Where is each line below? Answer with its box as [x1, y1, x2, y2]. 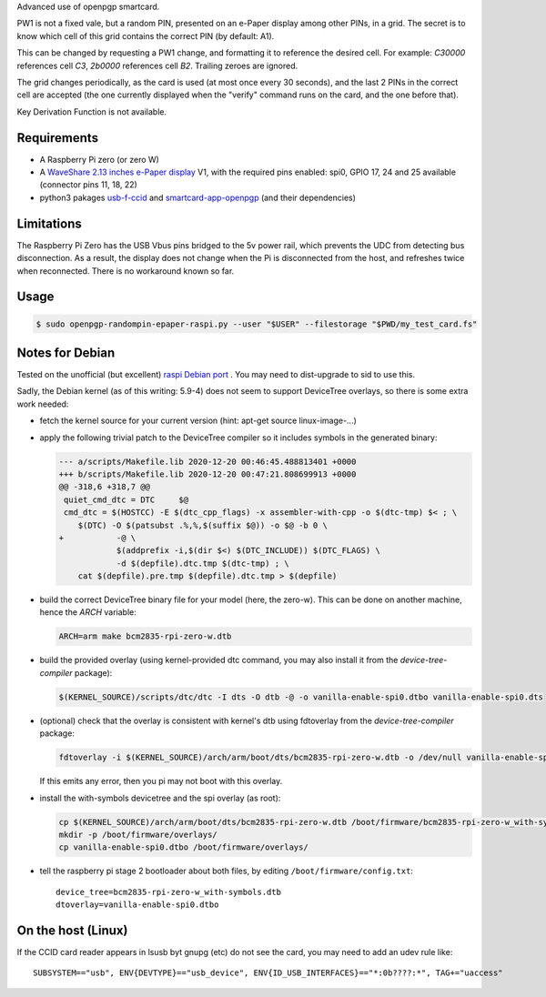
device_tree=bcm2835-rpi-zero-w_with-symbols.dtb [56, 887, 282, 897]
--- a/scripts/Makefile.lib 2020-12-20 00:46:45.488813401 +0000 [58, 456, 357, 467]
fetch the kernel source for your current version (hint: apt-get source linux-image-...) [39, 415, 357, 427]
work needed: [16, 398, 69, 409]
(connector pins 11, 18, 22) [39, 179, 138, 190]
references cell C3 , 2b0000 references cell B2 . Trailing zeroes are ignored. [16, 60, 298, 71]
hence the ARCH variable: [39, 607, 136, 618]
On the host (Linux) [16, 922, 128, 938]
